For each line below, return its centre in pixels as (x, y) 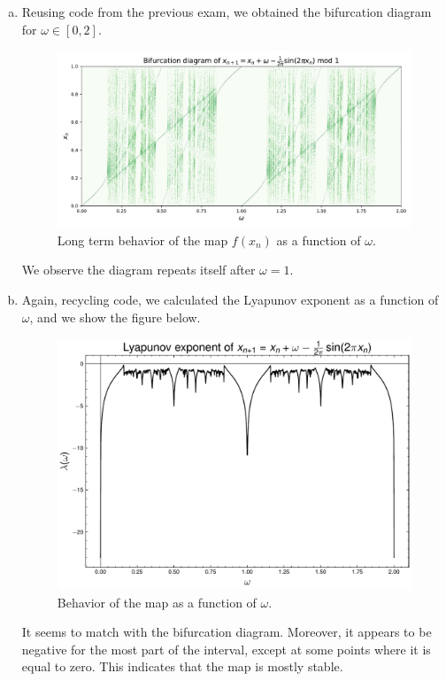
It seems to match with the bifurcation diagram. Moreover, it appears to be (227, 632)
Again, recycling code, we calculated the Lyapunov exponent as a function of (230, 300)
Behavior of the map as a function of (157, 602)
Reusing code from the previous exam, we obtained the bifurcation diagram (227, 12)
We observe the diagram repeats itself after (138, 270)
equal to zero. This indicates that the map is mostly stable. (182, 666)
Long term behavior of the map (142, 240)
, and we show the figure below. (115, 317)
